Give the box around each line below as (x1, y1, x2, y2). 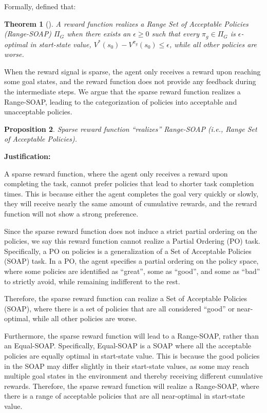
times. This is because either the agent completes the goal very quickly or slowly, (4, 188, 259, 199)
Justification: (4, 150, 51, 161)
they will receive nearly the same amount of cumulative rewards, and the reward (4, 198, 257, 209)
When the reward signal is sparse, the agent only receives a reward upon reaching (4, 66, 261, 76)
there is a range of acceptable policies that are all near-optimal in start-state (4, 390, 245, 401)
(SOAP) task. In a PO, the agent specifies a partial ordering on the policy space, (4, 255, 259, 266)
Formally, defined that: (4, 1, 76, 11)
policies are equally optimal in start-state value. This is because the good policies (4, 350, 260, 361)
